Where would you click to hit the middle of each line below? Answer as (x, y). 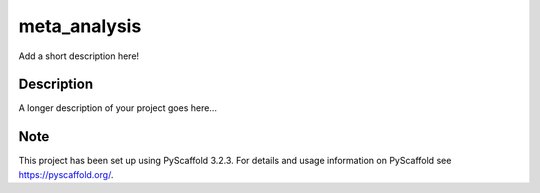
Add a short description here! (79, 56)
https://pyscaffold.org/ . (66, 174)
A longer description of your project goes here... (117, 108)
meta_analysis (80, 26)
